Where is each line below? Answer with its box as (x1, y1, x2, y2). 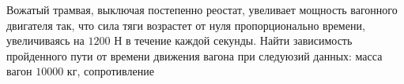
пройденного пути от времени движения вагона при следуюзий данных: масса (6, 47, 383, 64)
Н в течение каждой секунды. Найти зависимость (114, 32, 353, 49)
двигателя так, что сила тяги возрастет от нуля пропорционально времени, (6, 16, 365, 33)
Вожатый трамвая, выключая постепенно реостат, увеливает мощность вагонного (6, 2, 398, 17)
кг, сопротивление (66, 63, 154, 79)
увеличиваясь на (6, 32, 85, 49)
